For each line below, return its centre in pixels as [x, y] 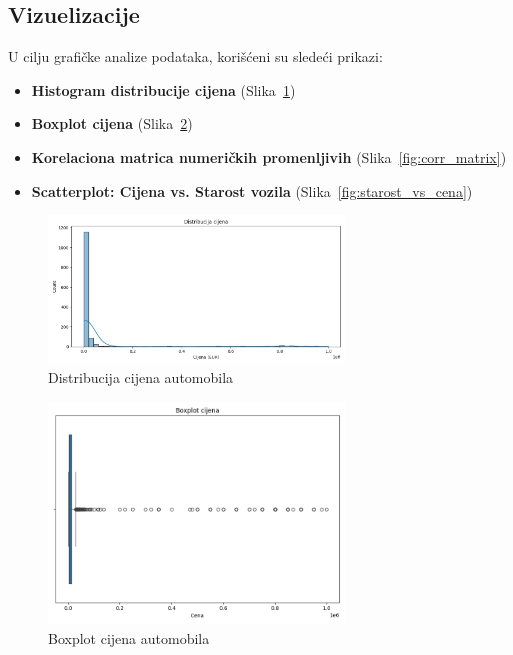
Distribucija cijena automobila [141, 377]
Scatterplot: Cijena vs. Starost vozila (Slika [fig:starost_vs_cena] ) [252, 190]
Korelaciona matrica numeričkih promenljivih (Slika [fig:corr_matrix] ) [269, 156]
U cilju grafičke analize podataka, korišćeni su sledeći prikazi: [195, 56]
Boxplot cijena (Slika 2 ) [112, 123]
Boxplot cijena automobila [129, 637]
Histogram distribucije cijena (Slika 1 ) [163, 89]
